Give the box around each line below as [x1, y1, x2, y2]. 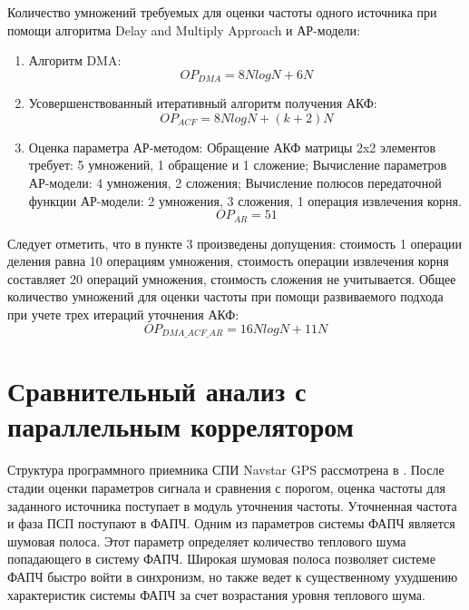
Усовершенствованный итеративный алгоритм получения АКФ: [28, 93, 377, 113]
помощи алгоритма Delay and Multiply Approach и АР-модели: [7, 20, 360, 39]
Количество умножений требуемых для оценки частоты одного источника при [7, 3, 437, 21]
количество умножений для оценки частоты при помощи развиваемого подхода [7, 287, 444, 306]
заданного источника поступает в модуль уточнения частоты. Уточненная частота [7, 496, 457, 515]
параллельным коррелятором [7, 408, 354, 445]
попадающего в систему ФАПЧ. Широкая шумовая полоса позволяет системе [7, 549, 435, 568]
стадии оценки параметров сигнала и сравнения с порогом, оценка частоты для [7, 477, 445, 497]
